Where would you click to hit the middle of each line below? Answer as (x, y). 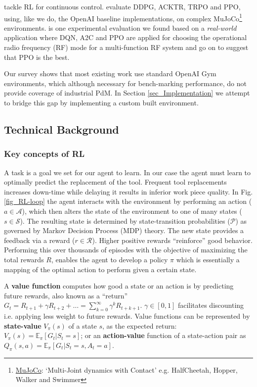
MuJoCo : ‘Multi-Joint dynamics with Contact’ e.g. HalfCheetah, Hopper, (127, 369)
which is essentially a (208, 259)
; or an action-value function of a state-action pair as (163, 335)
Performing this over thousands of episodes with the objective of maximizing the (126, 250)
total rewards (24, 259)
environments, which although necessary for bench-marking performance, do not (125, 83)
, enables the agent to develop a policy (109, 259)
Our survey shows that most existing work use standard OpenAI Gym (110, 73)
